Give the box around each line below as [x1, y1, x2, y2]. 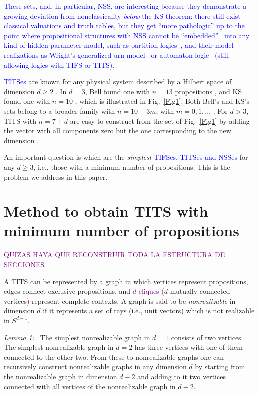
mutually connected [170, 286, 230, 296]
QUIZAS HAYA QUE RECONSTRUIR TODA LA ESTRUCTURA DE [4, 249, 225, 260]
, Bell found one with [85, 86, 150, 96]
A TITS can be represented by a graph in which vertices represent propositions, [4, 276, 248, 286]
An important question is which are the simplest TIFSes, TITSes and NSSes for [4, 152, 248, 162]
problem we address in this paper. [4, 171, 108, 182]
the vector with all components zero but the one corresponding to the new [4, 125, 231, 136]
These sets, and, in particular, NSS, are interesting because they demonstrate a [4, 1, 247, 11]
